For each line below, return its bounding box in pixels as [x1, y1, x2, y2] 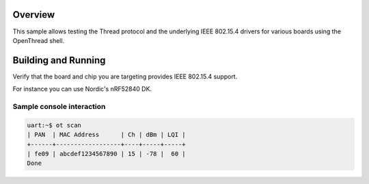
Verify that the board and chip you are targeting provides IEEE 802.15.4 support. [12, 72, 238, 80]
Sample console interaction [12, 102, 106, 111]
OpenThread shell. [12, 36, 65, 44]
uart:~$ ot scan [27, 121, 82, 129]
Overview [12, 9, 55, 20]
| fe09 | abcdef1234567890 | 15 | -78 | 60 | [27, 150, 186, 157]
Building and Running [12, 55, 106, 66]
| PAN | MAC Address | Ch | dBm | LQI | [27, 131, 186, 139]
